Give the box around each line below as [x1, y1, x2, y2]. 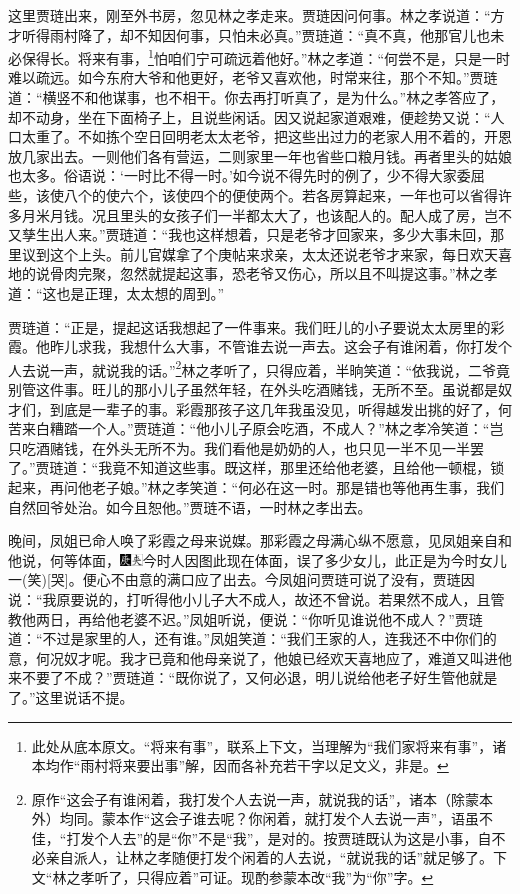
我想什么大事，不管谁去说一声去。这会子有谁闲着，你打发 [119, 336, 498, 357]
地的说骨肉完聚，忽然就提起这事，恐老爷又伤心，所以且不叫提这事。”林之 [8, 263, 484, 284]
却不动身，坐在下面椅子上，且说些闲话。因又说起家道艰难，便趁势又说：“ [8, 106, 491, 127]
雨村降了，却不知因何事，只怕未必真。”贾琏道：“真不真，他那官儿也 [49, 24, 491, 45]
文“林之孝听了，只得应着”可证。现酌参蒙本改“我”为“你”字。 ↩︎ [31, 867, 434, 888]
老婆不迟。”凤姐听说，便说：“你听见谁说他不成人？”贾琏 [119, 608, 483, 629]
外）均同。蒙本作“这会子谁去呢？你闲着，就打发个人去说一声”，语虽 [31, 808, 480, 829]
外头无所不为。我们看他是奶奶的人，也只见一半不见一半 [105, 437, 470, 458]
